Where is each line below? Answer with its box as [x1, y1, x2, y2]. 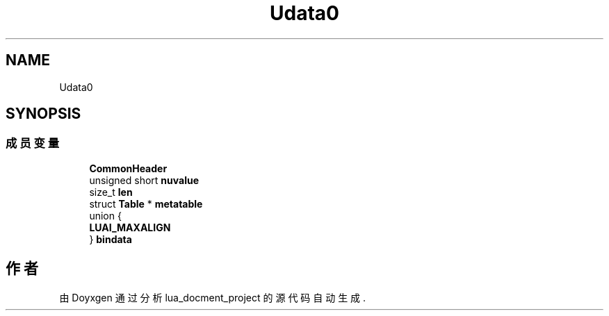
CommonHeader [89, 162, 168, 174]
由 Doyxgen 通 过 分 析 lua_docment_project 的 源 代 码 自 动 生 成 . [59, 291, 366, 303]
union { [89, 209, 122, 222]
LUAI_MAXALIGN [89, 221, 171, 233]
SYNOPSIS [6, 105, 81, 123]
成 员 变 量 [6, 136, 60, 151]
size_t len [89, 185, 133, 198]
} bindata [89, 233, 132, 245]
